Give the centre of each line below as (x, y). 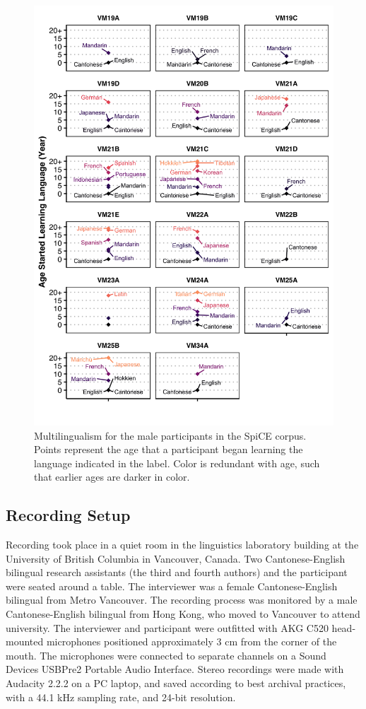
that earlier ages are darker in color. (112, 477)
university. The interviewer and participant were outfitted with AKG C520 (167, 627)
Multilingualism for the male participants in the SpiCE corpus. (170, 435)
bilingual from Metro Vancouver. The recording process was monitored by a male (182, 600)
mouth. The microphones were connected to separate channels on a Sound (166, 655)
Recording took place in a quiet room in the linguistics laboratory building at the (182, 545)
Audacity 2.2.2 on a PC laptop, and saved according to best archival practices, (176, 683)
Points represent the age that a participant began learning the (169, 449)
